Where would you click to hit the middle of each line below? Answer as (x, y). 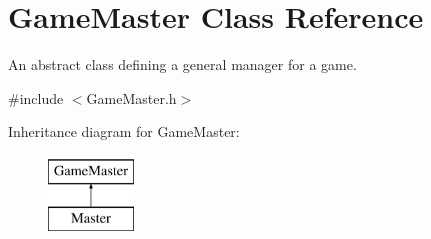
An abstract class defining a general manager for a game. (182, 64)
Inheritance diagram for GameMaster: (124, 131)
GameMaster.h (131, 97)
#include (36, 97)
